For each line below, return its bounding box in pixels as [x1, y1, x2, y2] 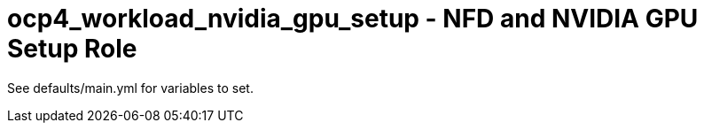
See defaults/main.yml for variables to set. [7, 80, 254, 96]
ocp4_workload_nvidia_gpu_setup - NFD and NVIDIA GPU [7, 4, 699, 34]
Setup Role [7, 34, 137, 64]
